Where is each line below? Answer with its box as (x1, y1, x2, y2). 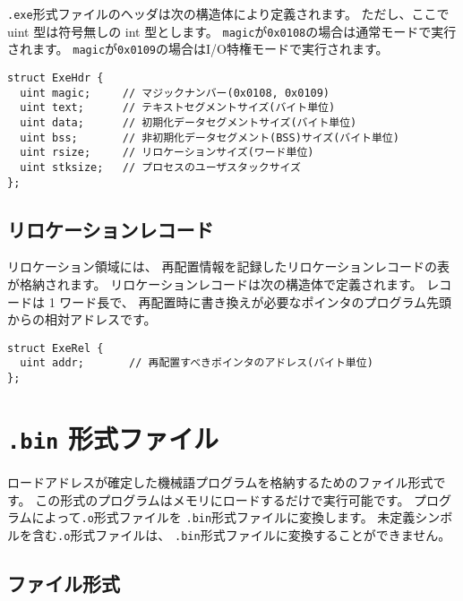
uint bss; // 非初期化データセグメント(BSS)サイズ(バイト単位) (20, 131, 399, 144)
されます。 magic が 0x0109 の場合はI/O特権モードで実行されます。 (7, 39, 389, 58)
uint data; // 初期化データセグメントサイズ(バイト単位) (20, 116, 357, 129)
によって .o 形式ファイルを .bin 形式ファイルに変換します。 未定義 (31, 508, 416, 527)
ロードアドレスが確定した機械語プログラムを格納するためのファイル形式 (7, 473, 433, 492)
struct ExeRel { (7, 341, 104, 355)
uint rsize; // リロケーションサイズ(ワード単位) (20, 146, 314, 159)
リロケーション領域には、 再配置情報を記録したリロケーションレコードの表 (7, 257, 450, 276)
